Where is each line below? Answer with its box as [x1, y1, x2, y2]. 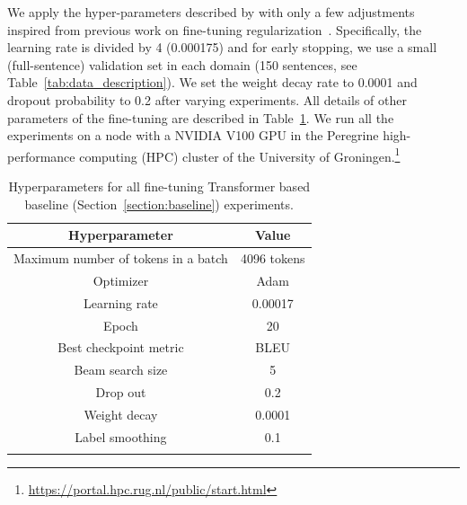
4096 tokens [240, 249, 305, 268]
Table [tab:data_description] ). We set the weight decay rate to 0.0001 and [7, 73, 418, 92]
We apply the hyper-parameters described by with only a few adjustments [7, 3, 415, 21]
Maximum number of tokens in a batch [13, 249, 228, 268]
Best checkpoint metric [57, 338, 184, 357]
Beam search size [74, 360, 168, 379]
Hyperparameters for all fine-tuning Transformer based [8, 177, 311, 195]
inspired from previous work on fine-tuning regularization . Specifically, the [7, 20, 422, 39]
